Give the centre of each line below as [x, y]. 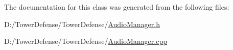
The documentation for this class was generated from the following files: [117, 7]
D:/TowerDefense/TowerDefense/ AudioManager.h [82, 24]
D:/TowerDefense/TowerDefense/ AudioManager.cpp [86, 41]
